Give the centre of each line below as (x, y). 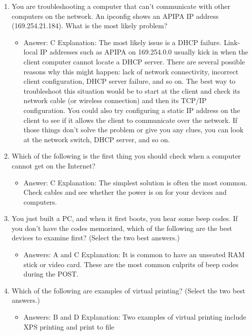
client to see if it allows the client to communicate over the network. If (130, 120)
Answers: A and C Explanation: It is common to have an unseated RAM (134, 254)
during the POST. (51, 274)
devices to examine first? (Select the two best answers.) (96, 238)
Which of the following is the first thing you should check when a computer (126, 156)
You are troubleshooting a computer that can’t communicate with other (121, 6)
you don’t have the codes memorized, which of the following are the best (122, 228)
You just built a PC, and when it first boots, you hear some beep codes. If (125, 218)
